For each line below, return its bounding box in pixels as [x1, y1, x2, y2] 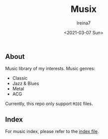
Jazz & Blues [12, 81, 39, 87]
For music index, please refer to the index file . [5, 129, 99, 135]
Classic [12, 75, 28, 81]
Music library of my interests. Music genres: [5, 66, 96, 72]
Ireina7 [76, 20, 91, 26]
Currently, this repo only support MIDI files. [5, 101, 93, 107]
